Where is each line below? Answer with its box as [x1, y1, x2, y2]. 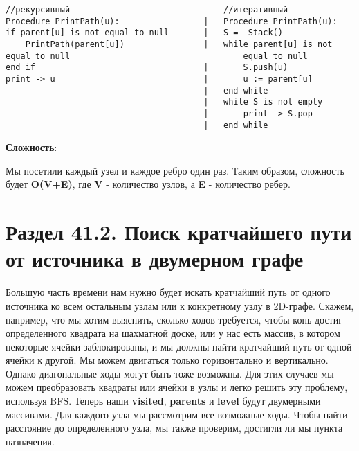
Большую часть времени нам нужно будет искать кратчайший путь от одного [6, 285, 331, 299]
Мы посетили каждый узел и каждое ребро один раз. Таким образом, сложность [6, 163, 344, 177]
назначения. [6, 434, 55, 448]
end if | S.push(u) [6, 62, 288, 73]
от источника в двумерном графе [6, 245, 304, 273]
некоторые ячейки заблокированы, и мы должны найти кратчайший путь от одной [6, 339, 352, 353]
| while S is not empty [203, 97, 323, 107]
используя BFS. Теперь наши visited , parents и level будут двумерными [6, 393, 321, 408]
